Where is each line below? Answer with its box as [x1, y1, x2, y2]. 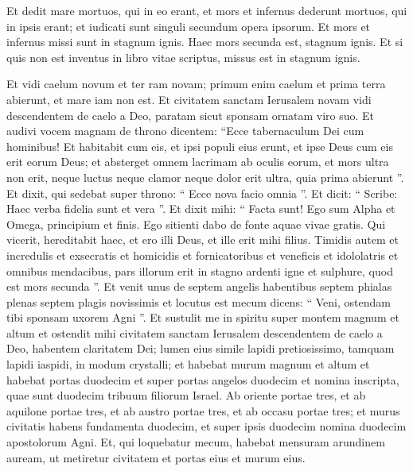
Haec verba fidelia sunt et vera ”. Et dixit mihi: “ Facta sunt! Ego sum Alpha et [6, 200, 395, 217]
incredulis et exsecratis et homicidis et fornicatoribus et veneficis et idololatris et [6, 246, 399, 263]
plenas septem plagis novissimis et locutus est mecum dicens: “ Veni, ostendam [6, 293, 391, 310]
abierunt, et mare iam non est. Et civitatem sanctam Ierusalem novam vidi [6, 91, 372, 107]
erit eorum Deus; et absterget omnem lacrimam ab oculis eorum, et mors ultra [6, 153, 389, 170]
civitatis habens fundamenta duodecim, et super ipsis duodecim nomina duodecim [6, 418, 407, 434]
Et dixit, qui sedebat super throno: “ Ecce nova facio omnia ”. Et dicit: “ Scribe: [6, 184, 398, 201]
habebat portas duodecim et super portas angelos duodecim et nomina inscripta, [6, 371, 399, 388]
